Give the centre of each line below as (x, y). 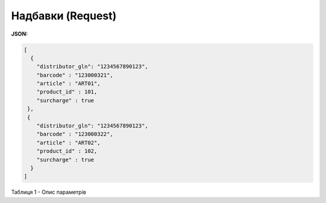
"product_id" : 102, (67, 151)
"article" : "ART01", (69, 84)
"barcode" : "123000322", (75, 134)
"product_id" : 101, (67, 92)
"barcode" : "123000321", (75, 75)
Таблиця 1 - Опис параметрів (49, 192)
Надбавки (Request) (64, 16)
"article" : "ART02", (69, 143)
